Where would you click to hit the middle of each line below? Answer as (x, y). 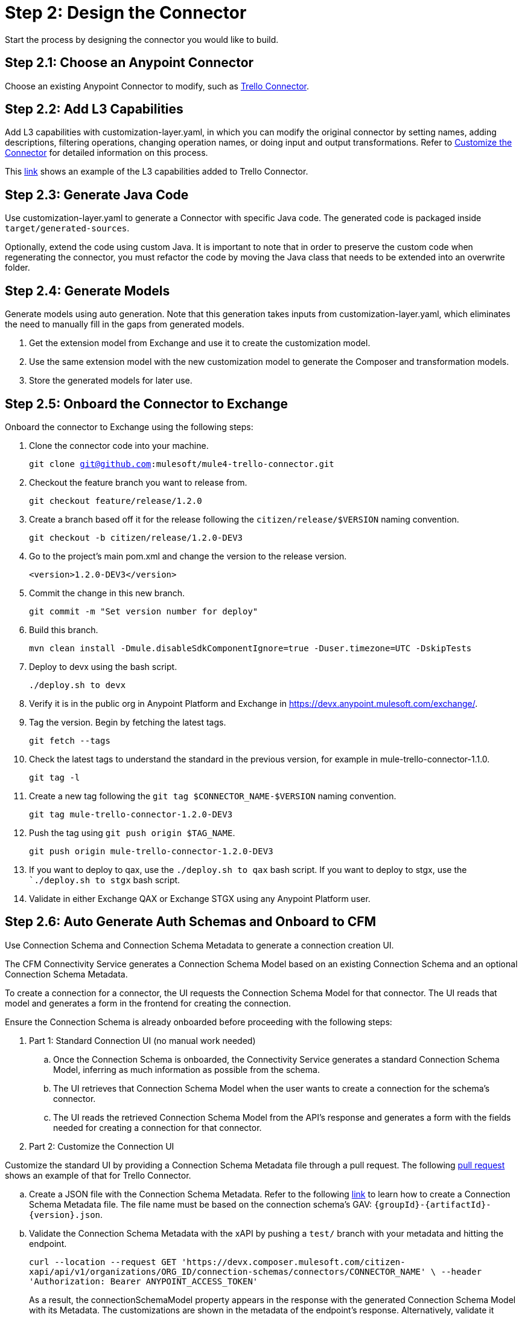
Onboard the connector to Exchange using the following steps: (129, 427)
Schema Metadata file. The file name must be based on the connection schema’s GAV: (200, 1204)
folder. (18, 268)
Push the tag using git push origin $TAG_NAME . (132, 832)
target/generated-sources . (67, 228)
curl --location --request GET (103, 1262)
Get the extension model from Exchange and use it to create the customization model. (200, 343)
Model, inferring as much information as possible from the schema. (186, 1069)
